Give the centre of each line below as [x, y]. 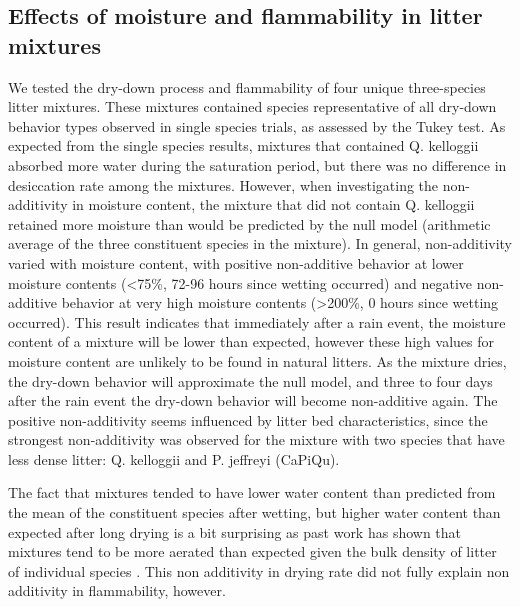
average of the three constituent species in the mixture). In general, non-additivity [260, 243]
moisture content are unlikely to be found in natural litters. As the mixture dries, [257, 360]
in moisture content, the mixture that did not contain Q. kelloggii [273, 204]
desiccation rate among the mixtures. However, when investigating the [223, 184]
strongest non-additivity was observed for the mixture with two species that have [256, 439]
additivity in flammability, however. [117, 590]
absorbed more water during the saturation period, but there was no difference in [257, 164]
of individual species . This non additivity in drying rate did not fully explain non [259, 570]
